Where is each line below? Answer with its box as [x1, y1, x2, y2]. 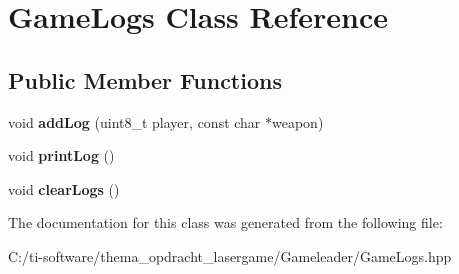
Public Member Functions [8, 64, 282, 95]
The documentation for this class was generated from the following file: [8, 212, 443, 233]
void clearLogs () [8, 178, 120, 199]
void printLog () [8, 145, 115, 166]
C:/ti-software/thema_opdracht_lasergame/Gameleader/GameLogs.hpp [8, 245, 452, 266]
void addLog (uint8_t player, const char [8, 111, 261, 132]
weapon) [272, 111, 324, 132]
